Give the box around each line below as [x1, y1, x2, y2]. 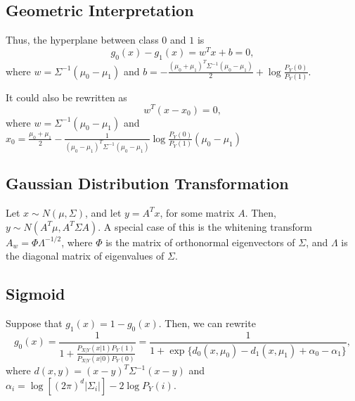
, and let [85, 205, 122, 219]
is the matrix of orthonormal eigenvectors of [105, 234, 295, 249]
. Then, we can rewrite [158, 315, 256, 330]
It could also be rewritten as [6, 89, 127, 104]
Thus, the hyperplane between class [6, 32, 159, 47]
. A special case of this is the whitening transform [98, 219, 312, 234]
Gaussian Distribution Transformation [6, 172, 289, 194]
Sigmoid [6, 283, 65, 305]
